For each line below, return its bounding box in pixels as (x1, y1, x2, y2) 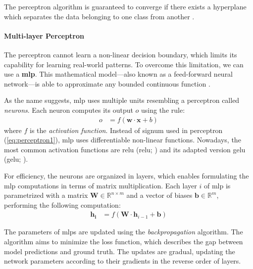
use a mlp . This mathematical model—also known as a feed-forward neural (4, 69, 233, 79)
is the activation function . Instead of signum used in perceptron (30, 125, 223, 135)
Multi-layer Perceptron (4, 30, 84, 41)
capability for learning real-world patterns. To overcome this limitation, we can (4, 59, 244, 69)
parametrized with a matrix (4, 190, 88, 200)
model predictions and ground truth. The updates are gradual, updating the (4, 246, 235, 256)
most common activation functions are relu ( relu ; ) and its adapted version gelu (4, 144, 246, 154)
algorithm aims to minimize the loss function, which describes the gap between (4, 236, 243, 246)
